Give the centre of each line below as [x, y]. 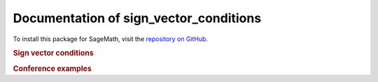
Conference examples [52, 68]
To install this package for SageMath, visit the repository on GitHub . [111, 39]
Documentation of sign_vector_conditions [137, 18]
